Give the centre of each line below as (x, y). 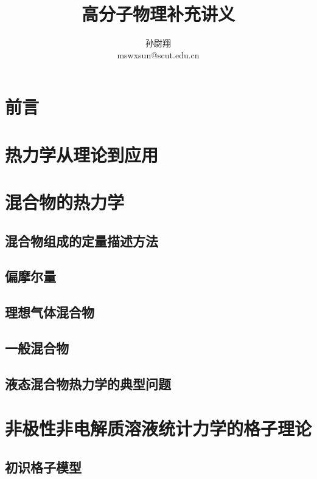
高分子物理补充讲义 (158, 14)
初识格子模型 (43, 467)
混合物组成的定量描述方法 (82, 240)
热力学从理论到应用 (82, 154)
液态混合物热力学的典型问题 (88, 383)
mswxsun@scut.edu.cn (158, 54)
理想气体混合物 (50, 312)
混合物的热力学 (65, 202)
